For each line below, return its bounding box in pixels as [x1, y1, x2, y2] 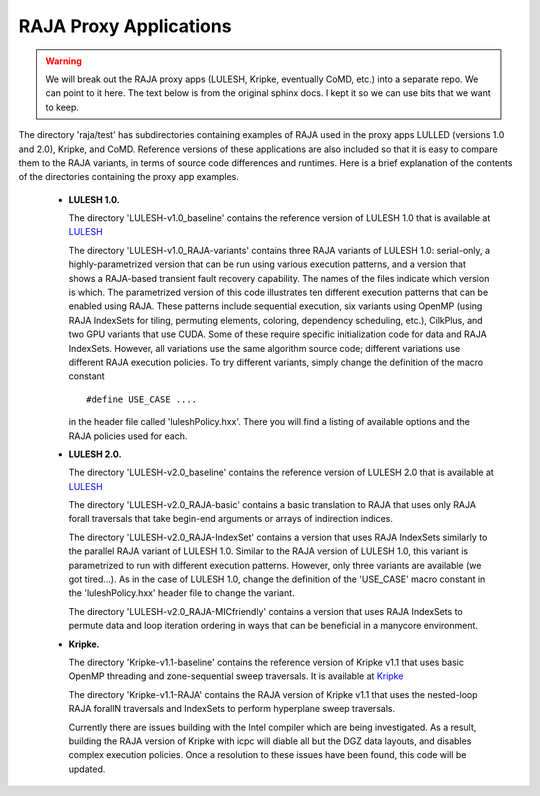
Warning [45, 55, 82, 67]
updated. [68, 763, 106, 775]
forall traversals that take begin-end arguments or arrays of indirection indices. [68, 513, 394, 525]
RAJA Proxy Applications [18, 15, 232, 37]
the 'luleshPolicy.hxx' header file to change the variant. [68, 587, 295, 599]
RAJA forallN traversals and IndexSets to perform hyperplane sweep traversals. [68, 703, 395, 715]
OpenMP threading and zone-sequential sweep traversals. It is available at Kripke [68, 670, 404, 682]
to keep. [45, 101, 80, 113]
